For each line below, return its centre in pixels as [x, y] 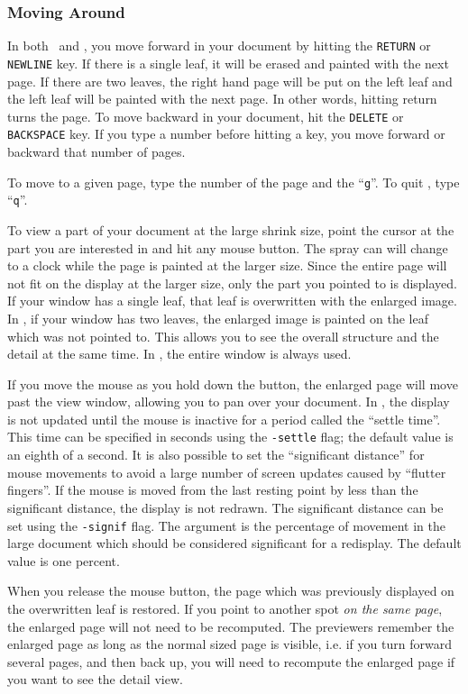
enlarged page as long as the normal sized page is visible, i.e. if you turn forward [229, 644]
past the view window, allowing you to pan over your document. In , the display [229, 402]
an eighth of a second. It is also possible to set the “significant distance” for [216, 455]
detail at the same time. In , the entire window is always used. [179, 354]
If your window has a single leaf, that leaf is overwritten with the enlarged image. [232, 301]
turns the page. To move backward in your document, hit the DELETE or [206, 116]
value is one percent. [64, 560]
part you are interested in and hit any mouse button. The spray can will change [228, 247]
